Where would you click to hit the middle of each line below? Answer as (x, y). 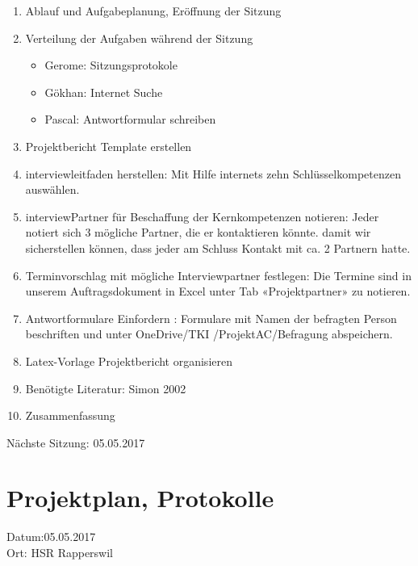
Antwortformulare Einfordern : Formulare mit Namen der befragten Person (211, 318)
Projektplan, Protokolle (140, 498)
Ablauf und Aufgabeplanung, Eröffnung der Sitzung (153, 10)
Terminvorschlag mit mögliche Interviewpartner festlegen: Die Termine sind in (218, 275)
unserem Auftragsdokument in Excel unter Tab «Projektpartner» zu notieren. (218, 291)
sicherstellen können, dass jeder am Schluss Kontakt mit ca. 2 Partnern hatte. (218, 247)
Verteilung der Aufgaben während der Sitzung (139, 38)
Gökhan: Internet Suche (104, 92)
